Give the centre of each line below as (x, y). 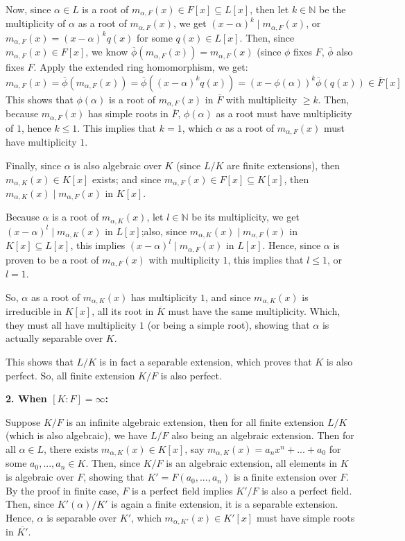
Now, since (28, 9)
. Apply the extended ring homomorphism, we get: (141, 67)
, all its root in (123, 311)
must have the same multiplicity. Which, (254, 311)
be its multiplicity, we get (245, 217)
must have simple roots (305, 517)
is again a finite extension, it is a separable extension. (225, 504)
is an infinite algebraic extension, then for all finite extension (195, 421)
